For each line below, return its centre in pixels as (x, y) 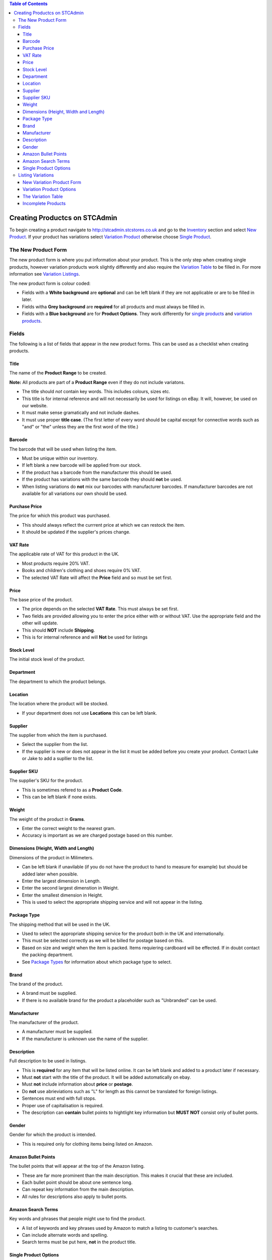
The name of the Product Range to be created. (58, 373)
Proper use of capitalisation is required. (63, 1105)
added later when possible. (50, 874)
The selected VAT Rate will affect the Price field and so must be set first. (97, 578)
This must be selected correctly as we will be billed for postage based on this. (103, 940)
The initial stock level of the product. (47, 659)
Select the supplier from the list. (55, 744)
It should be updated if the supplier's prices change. (76, 532)
